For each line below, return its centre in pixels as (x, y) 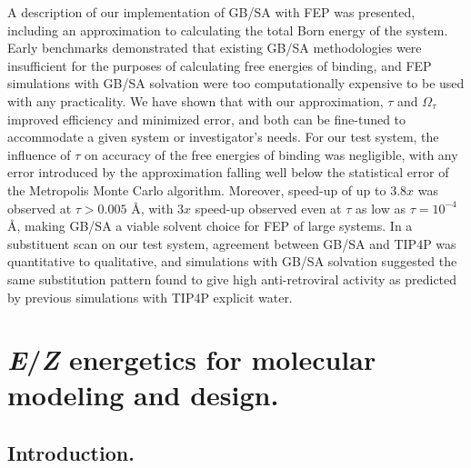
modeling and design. (143, 395)
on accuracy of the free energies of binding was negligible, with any (271, 154)
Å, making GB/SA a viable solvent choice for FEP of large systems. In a (210, 226)
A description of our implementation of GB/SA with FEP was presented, (211, 12)
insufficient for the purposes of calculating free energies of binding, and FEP (220, 65)
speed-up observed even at (268, 208)
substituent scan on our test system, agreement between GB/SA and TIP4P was (232, 243)
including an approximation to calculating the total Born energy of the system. (228, 30)
